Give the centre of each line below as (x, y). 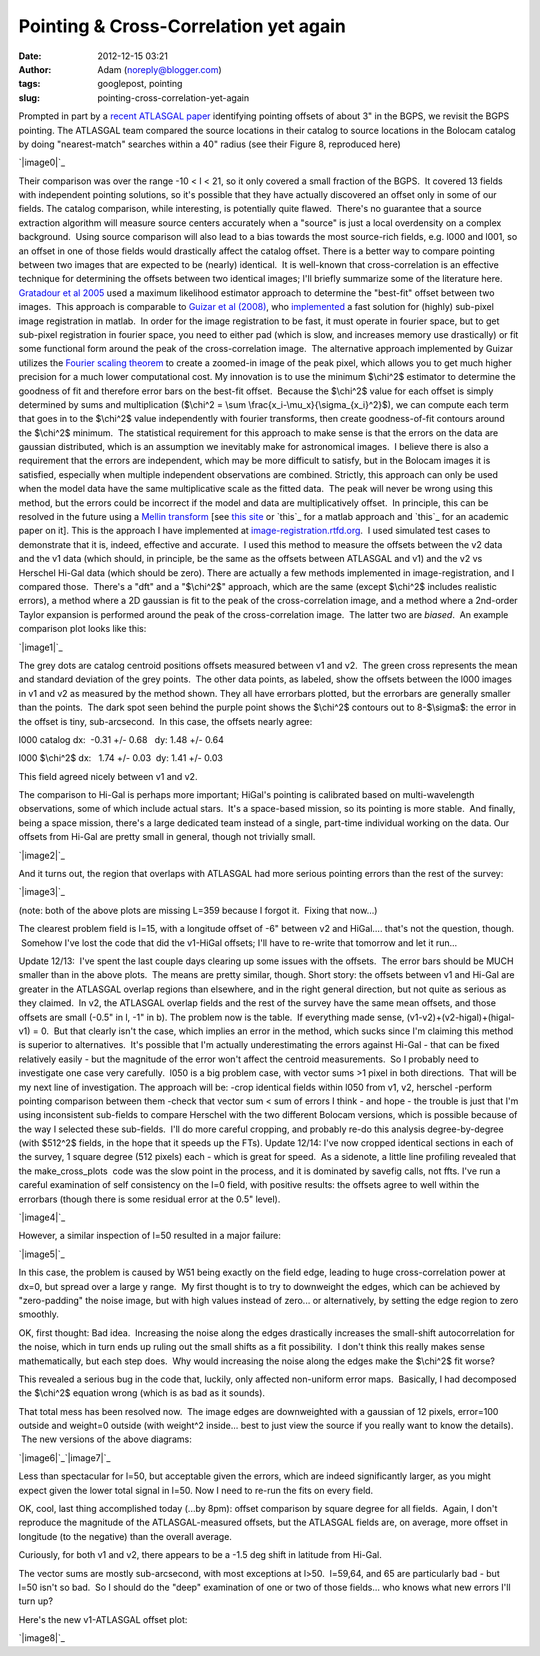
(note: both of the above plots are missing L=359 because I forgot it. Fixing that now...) (198, 910)
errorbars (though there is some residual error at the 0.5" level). (149, 1199)
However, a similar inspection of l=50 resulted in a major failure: (150, 1236)
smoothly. (39, 1314)
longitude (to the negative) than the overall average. (125, 1536)
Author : (35, 69)
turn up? (36, 1601)
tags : (29, 84)
